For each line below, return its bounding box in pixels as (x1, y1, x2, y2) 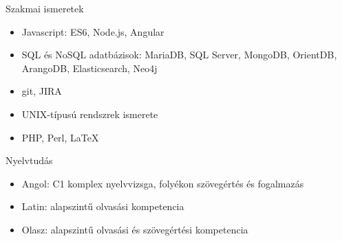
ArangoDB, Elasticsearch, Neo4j (21, 60, 158, 75)
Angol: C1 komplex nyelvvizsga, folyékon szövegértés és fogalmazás (21, 176, 304, 190)
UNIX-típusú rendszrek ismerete (21, 106, 158, 121)
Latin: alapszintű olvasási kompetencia (21, 199, 184, 214)
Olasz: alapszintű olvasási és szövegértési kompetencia (21, 222, 248, 236)
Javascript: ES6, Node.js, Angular (21, 24, 164, 38)
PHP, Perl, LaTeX (21, 130, 99, 144)
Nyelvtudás (6, 153, 53, 168)
